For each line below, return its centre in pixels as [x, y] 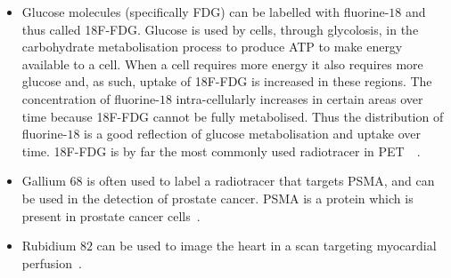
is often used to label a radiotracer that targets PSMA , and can [261, 181]
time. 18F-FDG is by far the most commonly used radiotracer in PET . [221, 151]
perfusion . [52, 262]
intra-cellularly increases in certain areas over [299, 98]
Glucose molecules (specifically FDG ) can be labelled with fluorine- [205, 12]
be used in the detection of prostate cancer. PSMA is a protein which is [217, 198]
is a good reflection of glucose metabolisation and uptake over [252, 134]
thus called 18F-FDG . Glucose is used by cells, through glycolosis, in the [220, 29]
